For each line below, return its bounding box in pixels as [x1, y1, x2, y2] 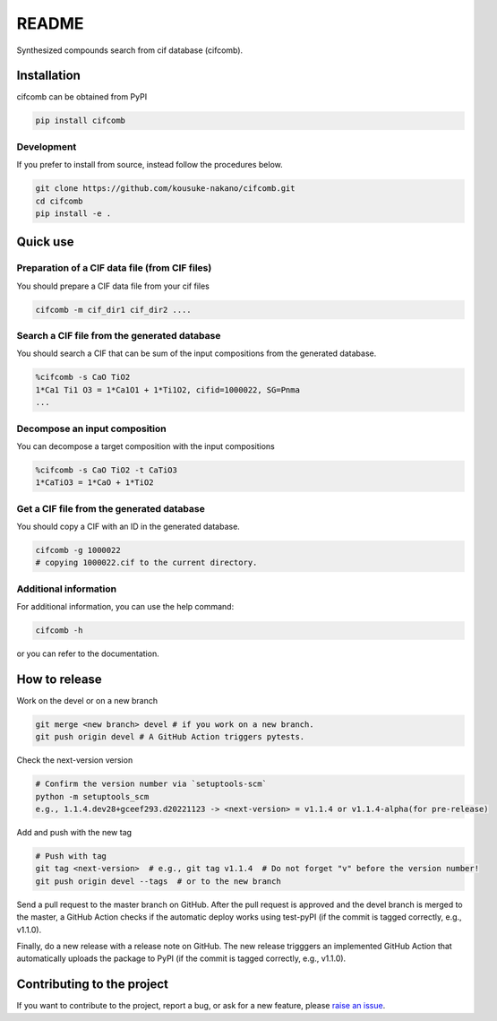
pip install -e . [35, 208, 112, 219]
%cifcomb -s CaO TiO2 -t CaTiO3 [35, 464, 178, 475]
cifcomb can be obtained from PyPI [16, 91, 148, 102]
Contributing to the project [16, 977, 169, 992]
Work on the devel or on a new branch [16, 696, 159, 705]
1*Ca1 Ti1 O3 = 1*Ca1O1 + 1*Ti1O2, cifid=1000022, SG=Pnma [35, 385, 300, 394]
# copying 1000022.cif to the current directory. [35, 558, 258, 568]
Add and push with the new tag [16, 827, 133, 838]
